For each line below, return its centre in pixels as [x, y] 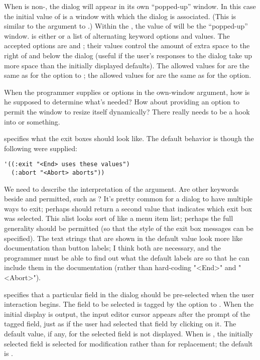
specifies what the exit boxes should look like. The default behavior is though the [129, 138]
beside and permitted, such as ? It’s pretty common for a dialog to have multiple [128, 199]
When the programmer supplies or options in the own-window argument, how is [127, 92]
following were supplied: [41, 148]
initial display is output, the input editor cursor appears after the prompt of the [127, 314]
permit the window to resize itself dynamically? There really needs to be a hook [127, 111]
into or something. [32, 121]
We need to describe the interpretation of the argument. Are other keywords [121, 189]
